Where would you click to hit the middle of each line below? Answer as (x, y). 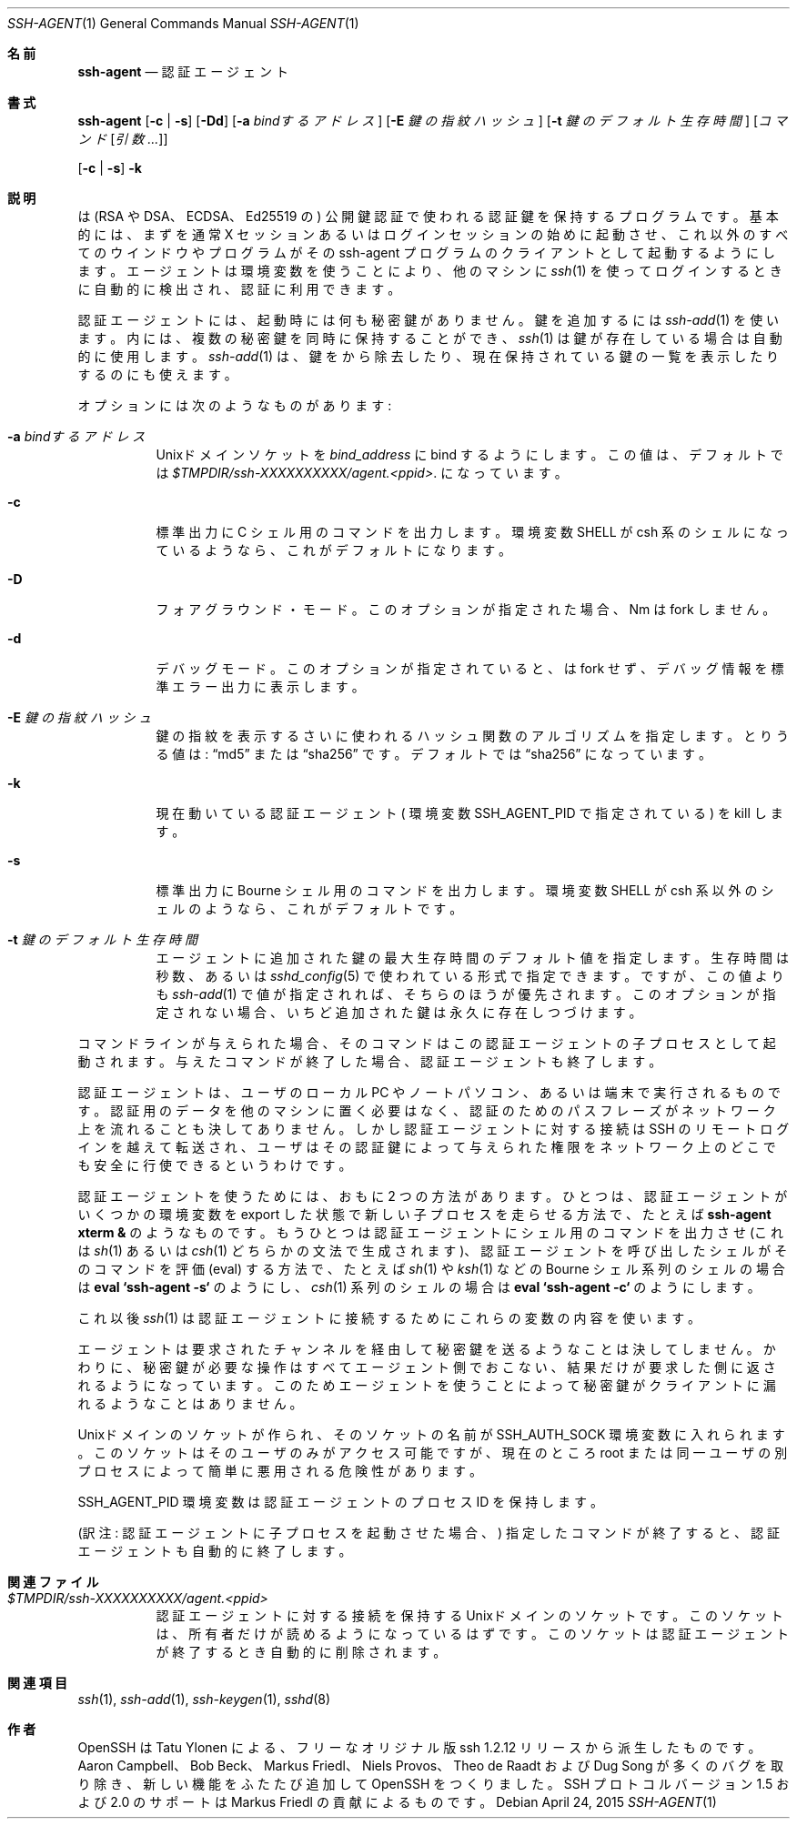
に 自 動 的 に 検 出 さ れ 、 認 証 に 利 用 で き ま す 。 (239, 289)
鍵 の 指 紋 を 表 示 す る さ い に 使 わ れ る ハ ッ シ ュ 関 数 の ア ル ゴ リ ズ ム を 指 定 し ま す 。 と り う (473, 736)
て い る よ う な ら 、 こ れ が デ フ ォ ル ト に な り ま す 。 (334, 550)
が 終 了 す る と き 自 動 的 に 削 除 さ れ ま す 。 (301, 1652)
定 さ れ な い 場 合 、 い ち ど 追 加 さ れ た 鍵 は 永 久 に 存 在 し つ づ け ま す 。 (399, 1012)
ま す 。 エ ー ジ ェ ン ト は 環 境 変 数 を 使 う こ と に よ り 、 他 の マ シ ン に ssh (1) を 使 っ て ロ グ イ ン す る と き (430, 271)
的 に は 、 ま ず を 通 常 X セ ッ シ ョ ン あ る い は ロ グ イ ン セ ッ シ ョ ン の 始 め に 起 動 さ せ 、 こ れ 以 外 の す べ (433, 234)
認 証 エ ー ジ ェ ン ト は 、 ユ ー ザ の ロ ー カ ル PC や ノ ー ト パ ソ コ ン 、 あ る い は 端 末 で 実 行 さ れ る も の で (429, 1092)
